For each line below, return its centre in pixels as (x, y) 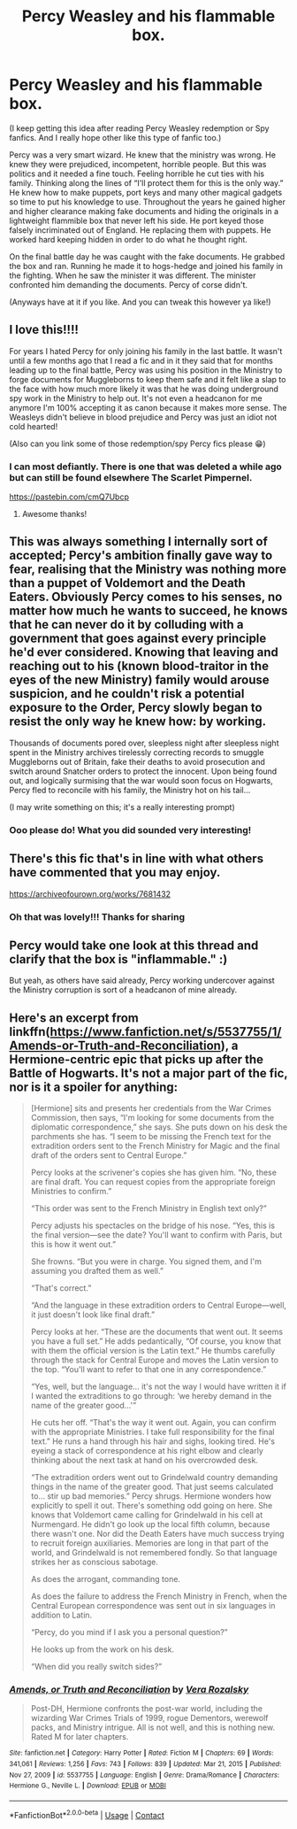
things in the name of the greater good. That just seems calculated (152, 1487)
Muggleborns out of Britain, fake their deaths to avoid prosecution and (137, 761)
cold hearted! (34, 426)
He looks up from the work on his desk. (103, 1649)
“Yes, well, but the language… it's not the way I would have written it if (159, 1386)
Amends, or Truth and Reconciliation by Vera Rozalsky (129, 1690)
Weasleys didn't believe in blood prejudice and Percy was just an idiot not (143, 417)
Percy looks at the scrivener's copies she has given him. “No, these (153, 1173)
